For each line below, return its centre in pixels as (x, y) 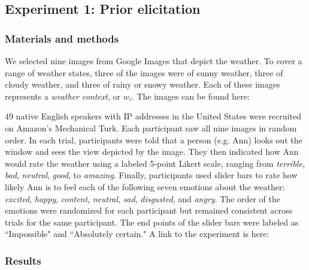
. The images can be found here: (190, 96)
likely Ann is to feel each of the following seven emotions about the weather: (145, 186)
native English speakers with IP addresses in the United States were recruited (158, 116)
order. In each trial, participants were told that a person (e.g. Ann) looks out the (154, 139)
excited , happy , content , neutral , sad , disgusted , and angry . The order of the (143, 198)
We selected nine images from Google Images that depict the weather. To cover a (154, 61)
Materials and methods (62, 38)
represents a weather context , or (63, 96)
